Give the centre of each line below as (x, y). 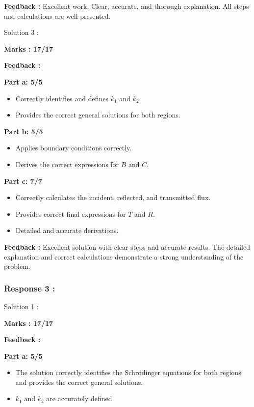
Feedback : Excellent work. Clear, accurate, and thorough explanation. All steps (127, 6)
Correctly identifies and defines (62, 98)
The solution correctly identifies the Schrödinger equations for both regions (128, 372)
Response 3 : (30, 288)
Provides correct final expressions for (71, 214)
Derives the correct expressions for (67, 164)
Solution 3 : (21, 32)
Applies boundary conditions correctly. (74, 148)
